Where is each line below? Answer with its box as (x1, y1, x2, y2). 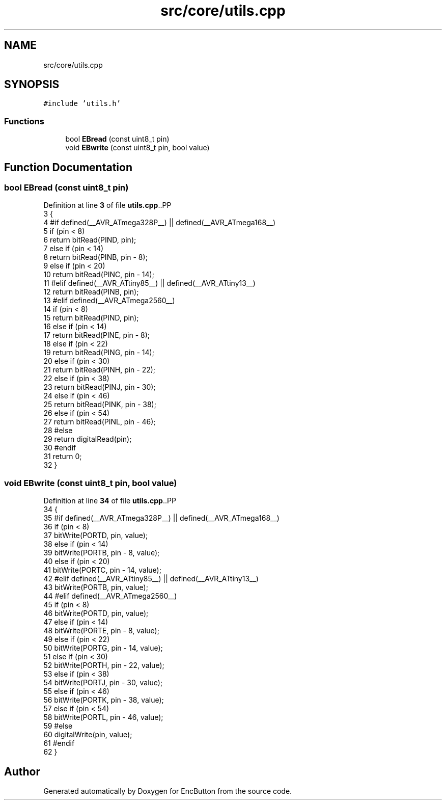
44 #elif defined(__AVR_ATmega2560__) (43, 592, 177, 601)
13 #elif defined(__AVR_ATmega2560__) (43, 296, 175, 305)
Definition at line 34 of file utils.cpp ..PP (43, 496, 176, 505)
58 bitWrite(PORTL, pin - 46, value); (43, 713, 163, 722)
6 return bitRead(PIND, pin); (43, 235, 136, 245)
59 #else (43, 721, 73, 731)
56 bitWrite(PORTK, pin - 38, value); (43, 695, 164, 705)
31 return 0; (43, 452, 82, 461)
